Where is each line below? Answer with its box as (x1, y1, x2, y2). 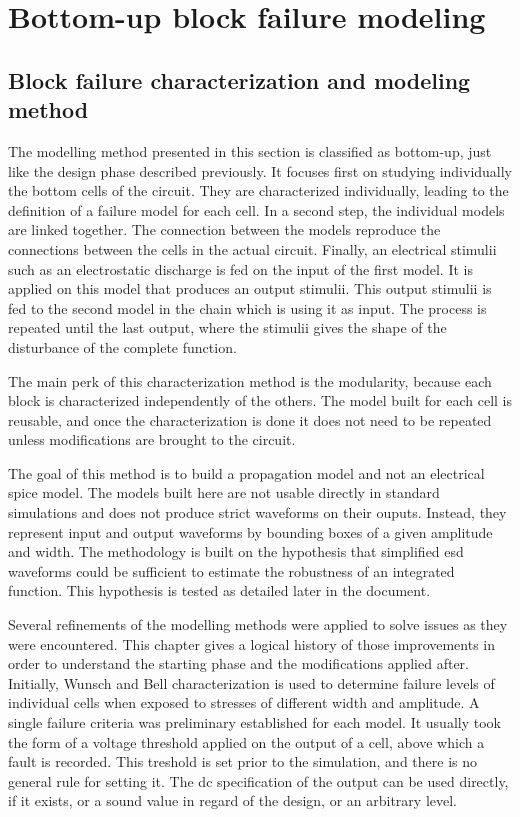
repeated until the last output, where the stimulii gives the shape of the (8, 317, 447, 338)
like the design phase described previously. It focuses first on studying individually (8, 160, 513, 181)
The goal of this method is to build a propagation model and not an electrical (8, 462, 485, 483)
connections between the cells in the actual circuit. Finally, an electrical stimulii (8, 238, 497, 259)
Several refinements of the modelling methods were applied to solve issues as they (8, 614, 508, 635)
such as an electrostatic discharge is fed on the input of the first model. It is (8, 258, 473, 279)
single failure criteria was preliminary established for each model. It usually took (8, 712, 501, 732)
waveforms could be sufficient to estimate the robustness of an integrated (8, 560, 455, 581)
